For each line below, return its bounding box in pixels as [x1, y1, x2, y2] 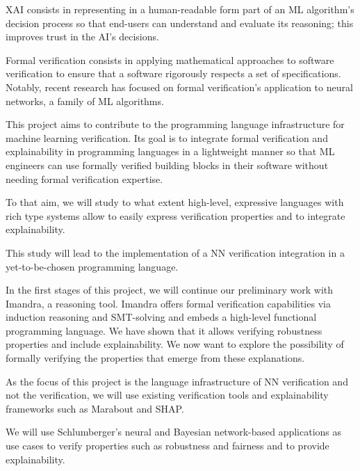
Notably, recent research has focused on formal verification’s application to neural [6, 79, 353, 94]
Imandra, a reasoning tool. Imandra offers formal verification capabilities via [6, 296, 331, 310]
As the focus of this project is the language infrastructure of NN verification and [6, 374, 348, 388]
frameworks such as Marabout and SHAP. [6, 401, 184, 415]
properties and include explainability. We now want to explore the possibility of [6, 337, 344, 351]
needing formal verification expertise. [6, 171, 163, 186]
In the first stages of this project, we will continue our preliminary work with [6, 282, 334, 297]
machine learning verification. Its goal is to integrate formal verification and [6, 130, 328, 145]
